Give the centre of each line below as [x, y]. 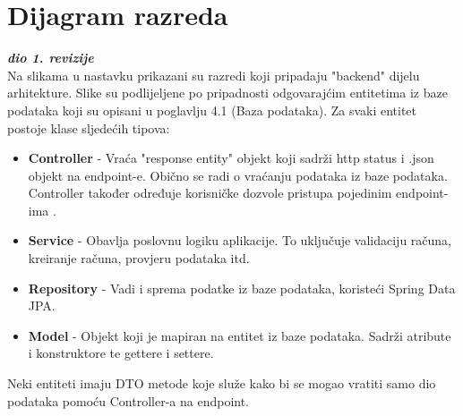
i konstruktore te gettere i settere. [121, 353]
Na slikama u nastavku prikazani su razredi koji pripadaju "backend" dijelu [214, 75]
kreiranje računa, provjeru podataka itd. [139, 258]
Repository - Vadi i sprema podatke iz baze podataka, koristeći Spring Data [242, 288]
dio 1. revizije [51, 58]
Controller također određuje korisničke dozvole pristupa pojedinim [210, 193]
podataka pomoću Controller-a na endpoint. [129, 400]
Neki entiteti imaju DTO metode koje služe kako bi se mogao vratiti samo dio [222, 383]
